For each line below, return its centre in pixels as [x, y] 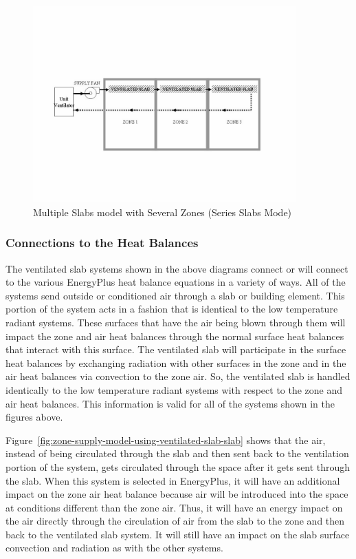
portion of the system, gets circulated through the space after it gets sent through [178, 466]
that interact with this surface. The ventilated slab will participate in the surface [176, 349]
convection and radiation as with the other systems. [114, 548]
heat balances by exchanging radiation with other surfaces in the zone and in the [176, 362]
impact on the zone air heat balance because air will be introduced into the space [177, 494]
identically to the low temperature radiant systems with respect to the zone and [174, 389]
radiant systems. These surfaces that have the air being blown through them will [176, 322]
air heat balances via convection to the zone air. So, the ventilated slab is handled [178, 376]
